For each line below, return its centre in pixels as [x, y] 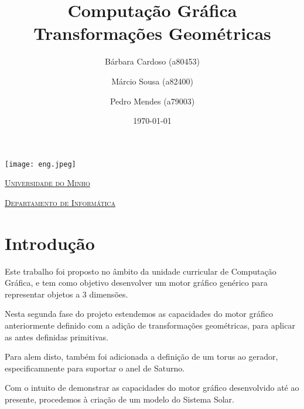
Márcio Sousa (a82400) [152, 81]
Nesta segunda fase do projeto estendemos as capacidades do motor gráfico [139, 314]
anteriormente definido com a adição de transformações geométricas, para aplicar [150, 325]
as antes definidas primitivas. [57, 337]
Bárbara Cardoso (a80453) [152, 61]
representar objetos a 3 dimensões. [66, 294]
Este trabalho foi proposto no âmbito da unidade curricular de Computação [141, 271]
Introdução [50, 243]
